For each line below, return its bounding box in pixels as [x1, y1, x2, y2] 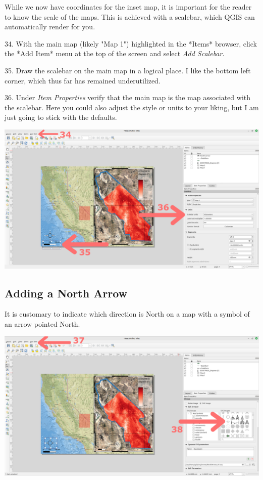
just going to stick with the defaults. [5, 112, 117, 122]
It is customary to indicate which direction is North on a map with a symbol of [5, 309, 250, 319]
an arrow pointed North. [5, 318, 80, 329]
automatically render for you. [5, 21, 95, 32]
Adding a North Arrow [5, 285, 128, 300]
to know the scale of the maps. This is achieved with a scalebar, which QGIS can [5, 11, 255, 22]
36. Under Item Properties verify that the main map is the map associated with [5, 92, 251, 103]
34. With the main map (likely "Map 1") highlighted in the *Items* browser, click [5, 38, 257, 49]
